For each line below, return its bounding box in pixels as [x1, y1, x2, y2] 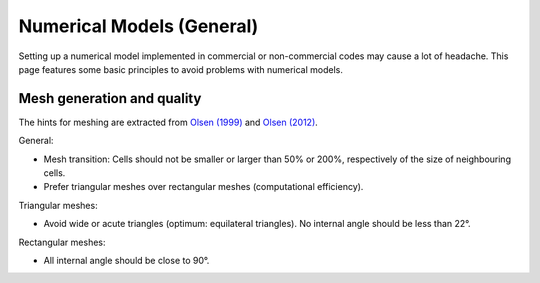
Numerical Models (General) [18, 15, 259, 37]
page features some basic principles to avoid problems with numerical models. [18, 63, 344, 75]
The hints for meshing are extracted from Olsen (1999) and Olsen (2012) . [18, 116, 319, 128]
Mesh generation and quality [18, 90, 202, 107]
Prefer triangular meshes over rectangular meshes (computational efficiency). [43, 181, 364, 193]
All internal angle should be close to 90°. [43, 254, 210, 266]
